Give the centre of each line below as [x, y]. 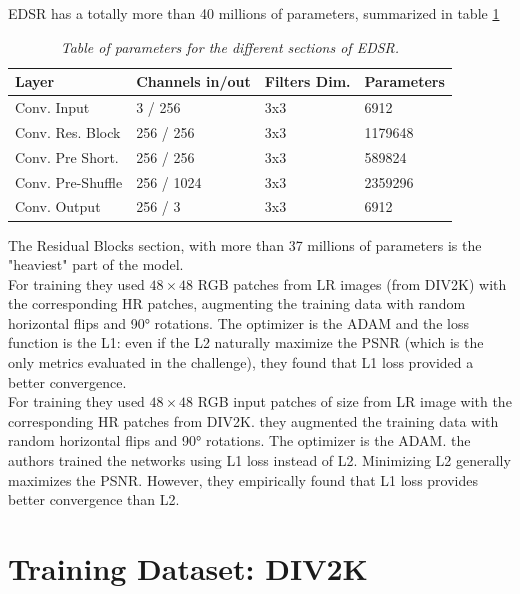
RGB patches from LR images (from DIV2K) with [352, 283]
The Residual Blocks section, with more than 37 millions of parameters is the [245, 244]
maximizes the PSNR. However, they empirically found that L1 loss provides [243, 479]
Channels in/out [193, 81]
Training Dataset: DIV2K [188, 568]
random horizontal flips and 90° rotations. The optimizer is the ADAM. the [239, 440]
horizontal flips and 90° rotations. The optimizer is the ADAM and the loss [238, 322]
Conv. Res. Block [68, 131]
